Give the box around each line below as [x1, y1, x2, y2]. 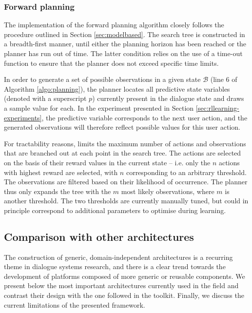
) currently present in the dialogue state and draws [92, 93, 244, 103]
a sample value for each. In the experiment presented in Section [4, 102, 194, 113]
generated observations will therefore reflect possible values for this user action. [4, 122, 240, 132]
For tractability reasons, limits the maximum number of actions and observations [4, 138, 246, 148]
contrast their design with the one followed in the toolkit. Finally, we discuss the [4, 290, 244, 300]
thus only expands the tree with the [4, 186, 111, 196]
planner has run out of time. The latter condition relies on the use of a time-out [4, 48, 243, 58]
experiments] [4, 112, 42, 122]
